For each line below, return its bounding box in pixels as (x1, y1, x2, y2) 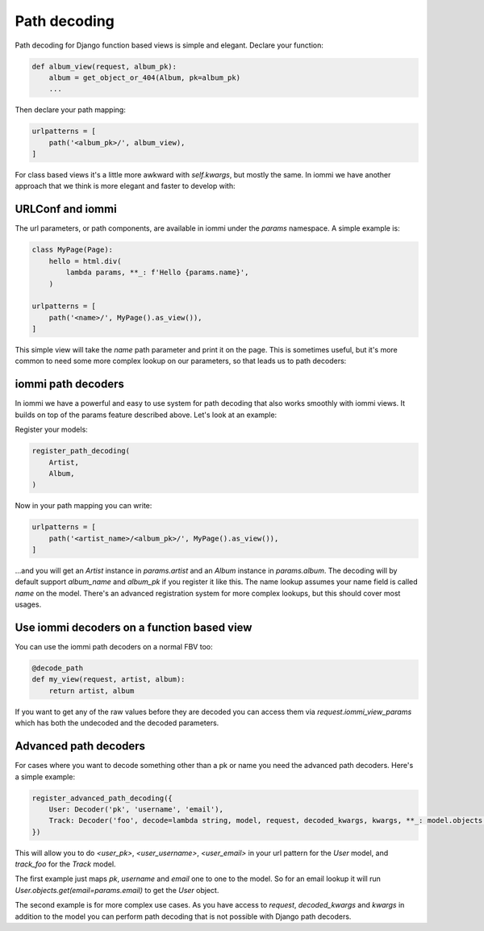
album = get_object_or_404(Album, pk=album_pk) (48, 73, 241, 82)
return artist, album (48, 686, 135, 695)
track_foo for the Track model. (15, 859, 116, 869)
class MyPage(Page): (31, 245, 113, 254)
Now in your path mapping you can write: (15, 501, 152, 511)
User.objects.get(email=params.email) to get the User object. (15, 885, 219, 895)
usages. (15, 599, 42, 609)
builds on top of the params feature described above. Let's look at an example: (15, 410, 277, 420)
